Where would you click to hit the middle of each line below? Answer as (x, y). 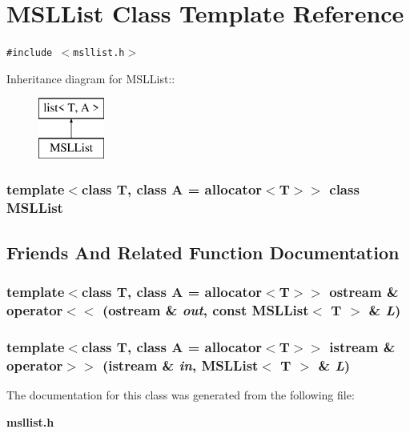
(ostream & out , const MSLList (205, 309)
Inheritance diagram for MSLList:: (91, 78)
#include (30, 53)
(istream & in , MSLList (180, 365)
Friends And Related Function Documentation (203, 252)
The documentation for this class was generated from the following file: (181, 395)
